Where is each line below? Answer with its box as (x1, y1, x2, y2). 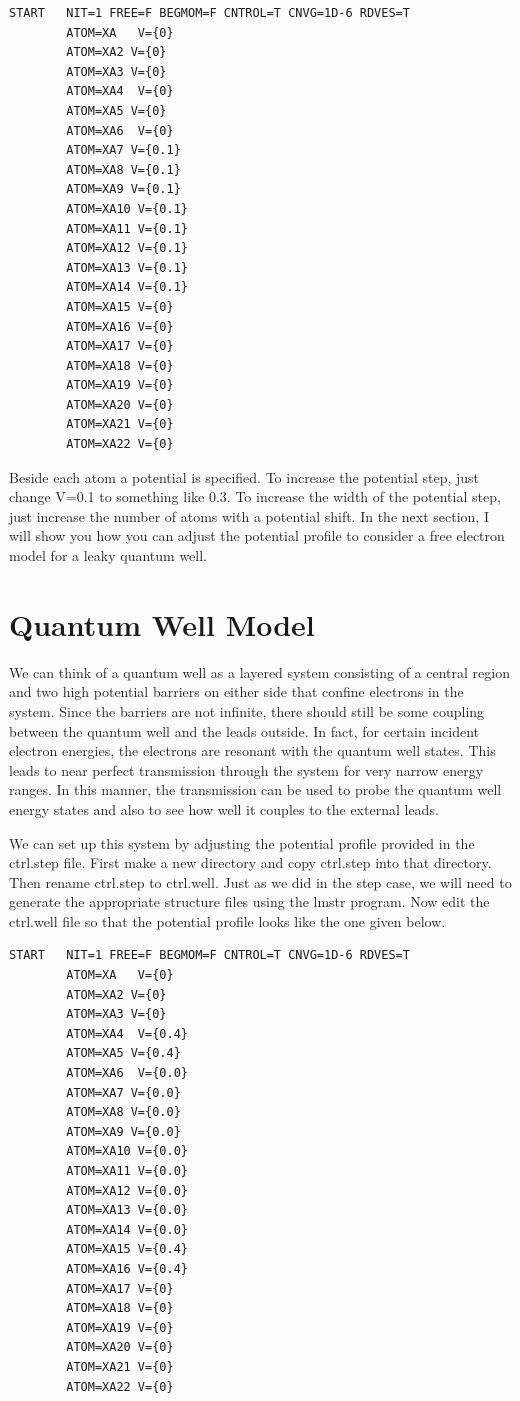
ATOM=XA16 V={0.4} (66, 1261, 188, 1276)
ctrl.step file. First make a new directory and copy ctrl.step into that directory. (9, 852, 492, 873)
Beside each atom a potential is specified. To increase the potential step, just (9, 466, 480, 487)
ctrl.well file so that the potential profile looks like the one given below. (9, 910, 446, 931)
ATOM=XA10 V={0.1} (66, 201, 188, 216)
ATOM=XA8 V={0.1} (66, 162, 181, 177)
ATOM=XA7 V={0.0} (66, 1085, 181, 1100)
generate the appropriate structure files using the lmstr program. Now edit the (9, 891, 490, 912)
